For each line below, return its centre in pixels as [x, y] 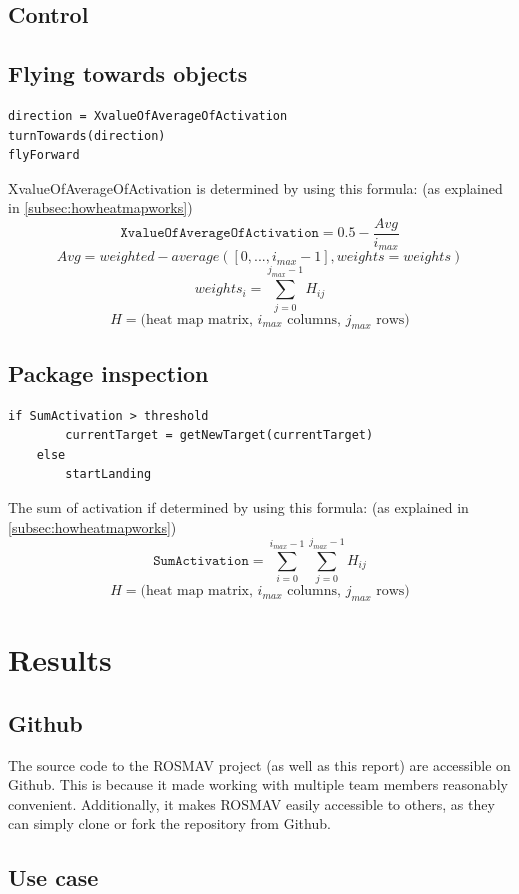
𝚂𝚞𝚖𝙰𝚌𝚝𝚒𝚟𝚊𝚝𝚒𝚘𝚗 [201, 560]
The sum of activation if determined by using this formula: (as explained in [238, 506]
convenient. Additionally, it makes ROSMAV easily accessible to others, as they [251, 803]
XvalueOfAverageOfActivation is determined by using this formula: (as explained [255, 187]
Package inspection [108, 372]
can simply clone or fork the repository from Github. [169, 823]
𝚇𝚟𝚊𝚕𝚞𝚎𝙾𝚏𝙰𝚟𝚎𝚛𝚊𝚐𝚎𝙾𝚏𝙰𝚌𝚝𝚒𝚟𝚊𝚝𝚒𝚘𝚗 [219, 233]
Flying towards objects [128, 73]
